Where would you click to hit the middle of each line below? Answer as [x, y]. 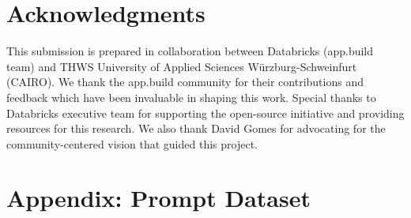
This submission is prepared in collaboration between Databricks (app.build [190, 51]
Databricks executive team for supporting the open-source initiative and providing [205, 113]
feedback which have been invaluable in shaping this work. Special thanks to [191, 97]
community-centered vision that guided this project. [132, 143]
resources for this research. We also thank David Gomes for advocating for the [196, 128]
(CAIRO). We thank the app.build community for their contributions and [185, 82]
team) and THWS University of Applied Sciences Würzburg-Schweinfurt [182, 66]
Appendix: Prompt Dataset [158, 198]
